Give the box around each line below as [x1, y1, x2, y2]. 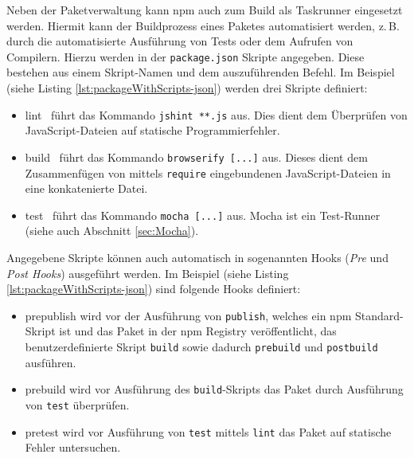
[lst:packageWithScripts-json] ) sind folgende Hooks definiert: [6, 280, 301, 297]
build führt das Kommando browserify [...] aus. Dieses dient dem [25, 148, 368, 165]
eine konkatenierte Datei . [25, 180, 148, 197]
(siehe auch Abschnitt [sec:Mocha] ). [25, 222, 199, 239]
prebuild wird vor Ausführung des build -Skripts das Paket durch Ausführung [25, 381, 404, 397]
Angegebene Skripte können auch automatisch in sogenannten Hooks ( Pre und [6, 249, 389, 266]
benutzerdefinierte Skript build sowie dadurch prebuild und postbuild [25, 339, 378, 355]
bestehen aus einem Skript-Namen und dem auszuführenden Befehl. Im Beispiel [6, 64, 395, 80]
